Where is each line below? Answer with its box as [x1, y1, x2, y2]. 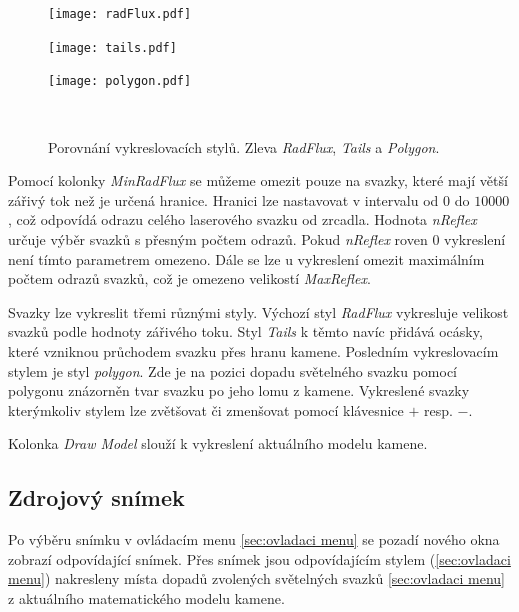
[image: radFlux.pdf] [48, 7, 192, 21]
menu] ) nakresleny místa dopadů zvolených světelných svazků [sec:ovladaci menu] [8, 568, 506, 589]
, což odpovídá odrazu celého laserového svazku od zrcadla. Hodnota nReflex [8, 209, 477, 230]
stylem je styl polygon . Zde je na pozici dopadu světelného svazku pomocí [8, 360, 458, 381]
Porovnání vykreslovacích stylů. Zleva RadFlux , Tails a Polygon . [48, 136, 440, 157]
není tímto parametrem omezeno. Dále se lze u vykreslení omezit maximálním [8, 248, 485, 269]
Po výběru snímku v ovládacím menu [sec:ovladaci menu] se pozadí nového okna [8, 529, 500, 550]
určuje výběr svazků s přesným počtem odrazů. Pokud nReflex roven [8, 228, 428, 249]
